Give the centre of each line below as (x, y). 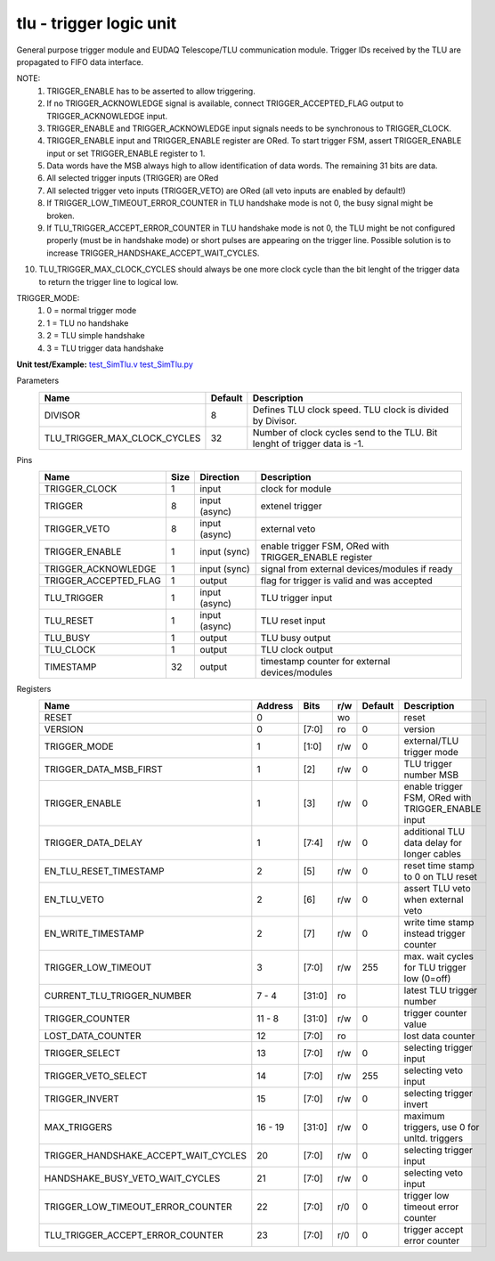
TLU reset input (293, 621)
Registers (34, 689)
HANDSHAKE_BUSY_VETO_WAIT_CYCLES (132, 1178)
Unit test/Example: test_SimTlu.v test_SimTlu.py (105, 364)
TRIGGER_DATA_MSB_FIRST (104, 769)
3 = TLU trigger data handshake (105, 348)
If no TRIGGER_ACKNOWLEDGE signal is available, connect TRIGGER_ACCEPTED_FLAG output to (225, 103)
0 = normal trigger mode (92, 311)
